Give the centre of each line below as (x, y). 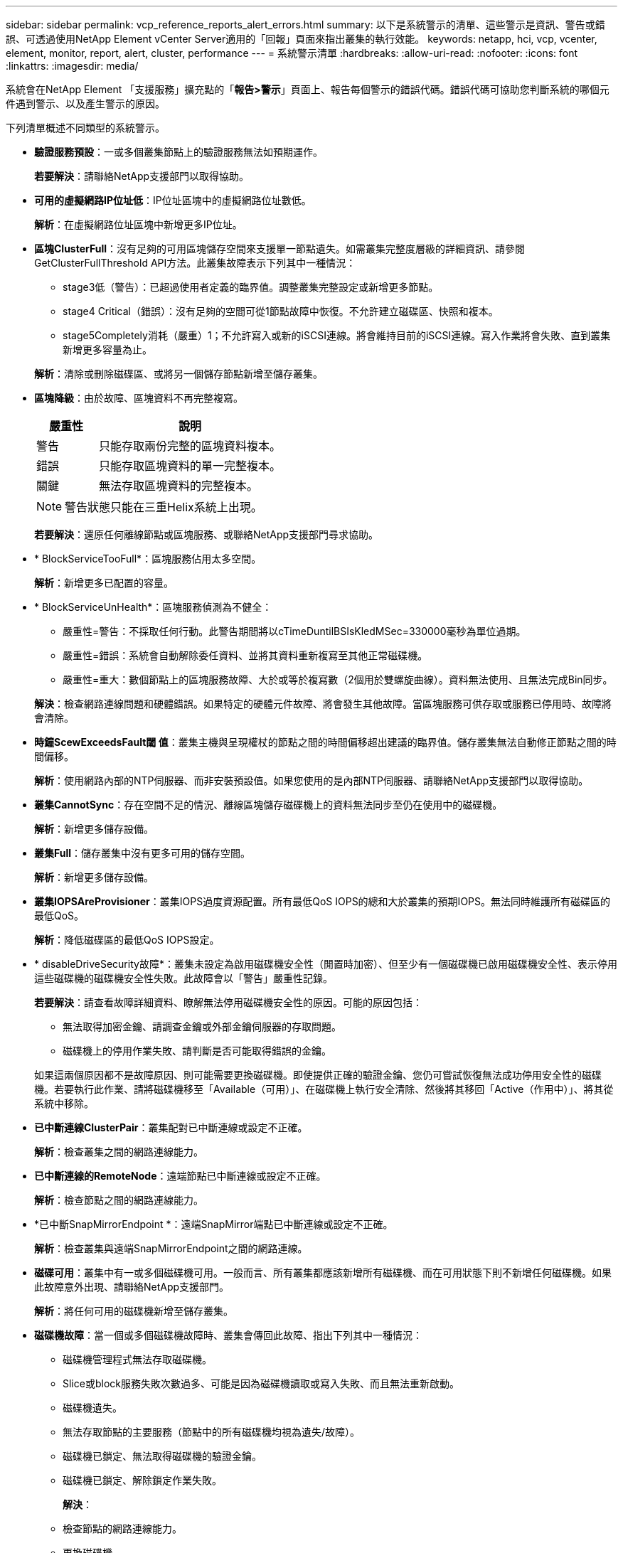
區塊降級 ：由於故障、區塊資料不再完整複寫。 (139, 398)
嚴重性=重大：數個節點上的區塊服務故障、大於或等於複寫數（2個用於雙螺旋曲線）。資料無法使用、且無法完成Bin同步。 (338, 679)
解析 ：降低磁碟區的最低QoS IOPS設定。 (127, 940)
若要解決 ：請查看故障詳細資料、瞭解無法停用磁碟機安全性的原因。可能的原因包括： (228, 1002)
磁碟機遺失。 (92, 1408)
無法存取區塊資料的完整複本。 (179, 486)
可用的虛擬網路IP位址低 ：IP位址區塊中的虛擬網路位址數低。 (173, 200)
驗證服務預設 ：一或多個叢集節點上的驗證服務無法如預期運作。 (179, 152)
